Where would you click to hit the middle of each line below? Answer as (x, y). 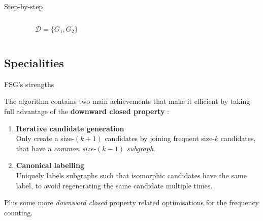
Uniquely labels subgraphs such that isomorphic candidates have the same (131, 175)
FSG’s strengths (29, 84)
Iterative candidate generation (70, 128)
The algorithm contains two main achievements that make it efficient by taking (127, 101)
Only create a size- (45, 138)
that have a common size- (56, 148)
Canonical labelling (50, 165)
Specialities (34, 62)
